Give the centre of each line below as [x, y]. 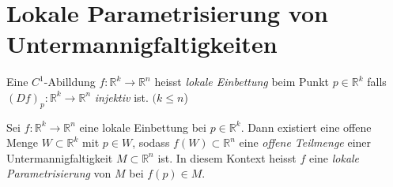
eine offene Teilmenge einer [305, 142]
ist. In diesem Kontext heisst [227, 157]
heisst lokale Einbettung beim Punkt [242, 82]
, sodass [151, 142]
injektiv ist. [121, 97]
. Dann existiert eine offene [306, 127]
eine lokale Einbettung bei [143, 127]
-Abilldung [70, 82]
